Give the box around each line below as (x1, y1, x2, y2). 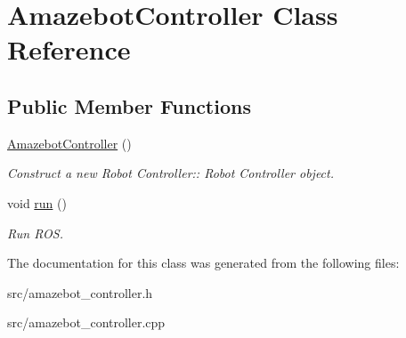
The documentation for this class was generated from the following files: (7, 253, 400, 272)
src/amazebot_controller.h (7, 283, 153, 302)
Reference (7, 31, 131, 68)
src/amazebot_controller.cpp (7, 313, 166, 332)
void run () (7, 193, 67, 212)
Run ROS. (7, 223, 63, 242)
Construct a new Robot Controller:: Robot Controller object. (7, 164, 334, 182)
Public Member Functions (7, 92, 251, 119)
